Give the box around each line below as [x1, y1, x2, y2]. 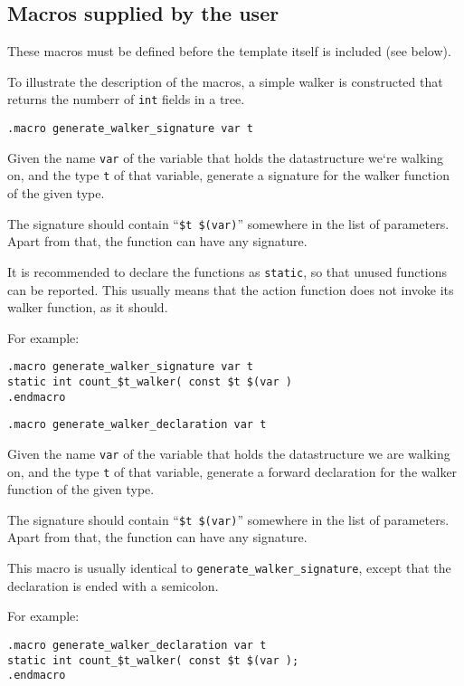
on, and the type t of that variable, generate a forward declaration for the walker [7, 462, 458, 481]
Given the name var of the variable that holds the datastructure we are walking [7, 443, 450, 462]
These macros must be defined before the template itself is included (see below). [7, 42, 451, 61]
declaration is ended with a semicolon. [7, 576, 219, 595]
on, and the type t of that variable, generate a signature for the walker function [7, 166, 450, 185]
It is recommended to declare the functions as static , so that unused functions [7, 262, 448, 281]
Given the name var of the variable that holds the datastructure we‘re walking [7, 148, 443, 167]
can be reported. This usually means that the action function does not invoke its [7, 280, 454, 299]
